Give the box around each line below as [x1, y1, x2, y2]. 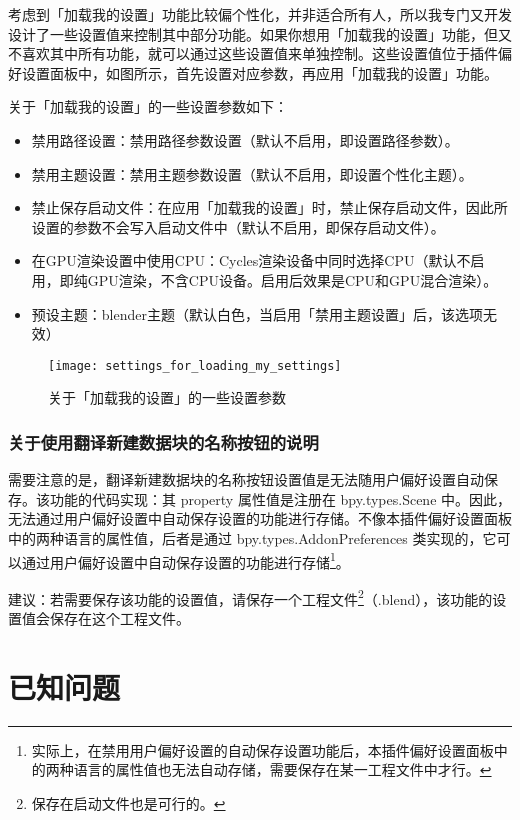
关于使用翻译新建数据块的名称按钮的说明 [8, 429, 319, 454]
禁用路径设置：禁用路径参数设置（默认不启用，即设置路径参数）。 [31, 129, 459, 150]
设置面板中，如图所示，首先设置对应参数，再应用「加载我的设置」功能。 [21, 62, 498, 83]
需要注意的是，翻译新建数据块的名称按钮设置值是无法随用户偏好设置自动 [8, 469, 484, 490]
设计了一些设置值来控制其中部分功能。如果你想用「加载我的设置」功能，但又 [8, 23, 512, 44]
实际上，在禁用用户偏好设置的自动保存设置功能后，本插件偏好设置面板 [31, 739, 494, 760]
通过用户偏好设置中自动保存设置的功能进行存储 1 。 [21, 548, 350, 572]
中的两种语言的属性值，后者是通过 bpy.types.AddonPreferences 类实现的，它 [8, 527, 497, 548]
